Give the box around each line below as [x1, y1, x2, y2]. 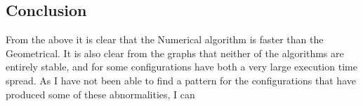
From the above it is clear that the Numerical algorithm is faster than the [6, 32, 324, 47]
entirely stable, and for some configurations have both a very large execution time [6, 59, 357, 74]
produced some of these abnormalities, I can [6, 86, 195, 101]
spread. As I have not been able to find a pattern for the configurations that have [6, 73, 356, 87]
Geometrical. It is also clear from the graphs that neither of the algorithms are [6, 45, 344, 60]
